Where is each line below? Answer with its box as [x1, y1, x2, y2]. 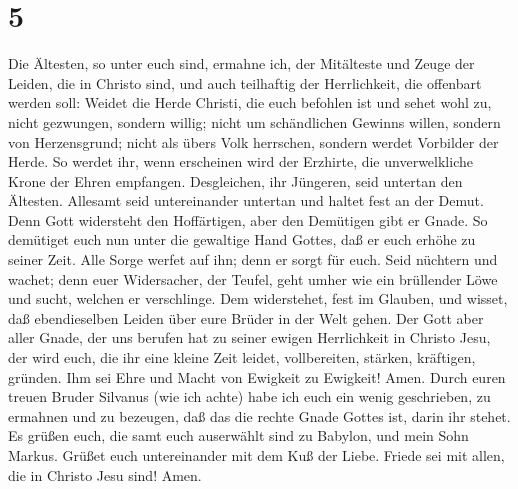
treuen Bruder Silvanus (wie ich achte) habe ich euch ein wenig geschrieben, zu [8, 386, 491, 407]
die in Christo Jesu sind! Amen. [8, 464, 202, 485]
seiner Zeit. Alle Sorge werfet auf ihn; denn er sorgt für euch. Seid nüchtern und [8, 249, 498, 270]
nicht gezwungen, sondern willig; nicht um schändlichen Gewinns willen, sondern [8, 111, 501, 132]
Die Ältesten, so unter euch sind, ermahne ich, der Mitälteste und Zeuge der [8, 53, 475, 74]
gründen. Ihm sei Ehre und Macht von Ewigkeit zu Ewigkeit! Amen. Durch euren [8, 366, 506, 387]
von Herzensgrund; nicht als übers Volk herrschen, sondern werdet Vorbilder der [8, 131, 499, 152]
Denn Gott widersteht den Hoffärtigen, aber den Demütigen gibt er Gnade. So [8, 209, 488, 230]
